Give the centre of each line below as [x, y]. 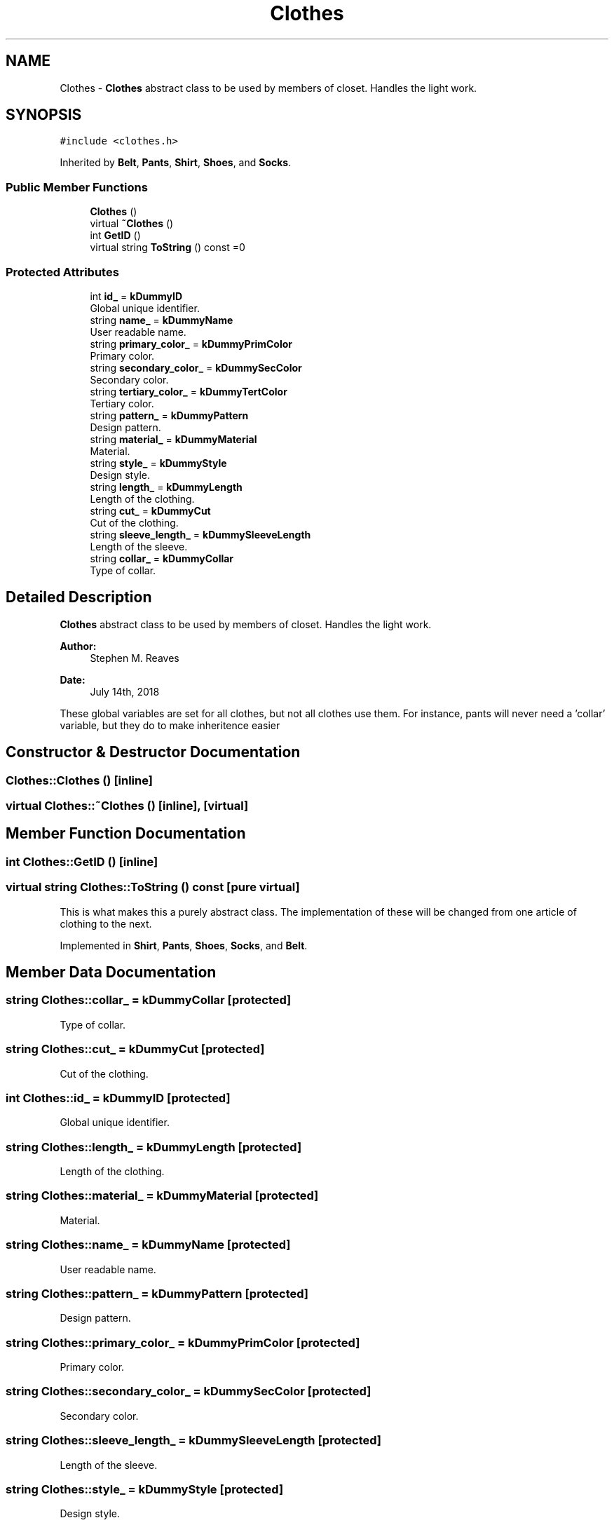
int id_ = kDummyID [136, 296]
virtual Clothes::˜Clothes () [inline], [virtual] [127, 806]
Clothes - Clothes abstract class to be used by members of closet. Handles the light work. [268, 88]
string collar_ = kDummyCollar [162, 558]
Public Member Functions [77, 187]
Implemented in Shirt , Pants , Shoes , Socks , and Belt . [184, 945]
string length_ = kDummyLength [166, 487]
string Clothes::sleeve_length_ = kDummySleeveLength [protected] [194, 1441]
